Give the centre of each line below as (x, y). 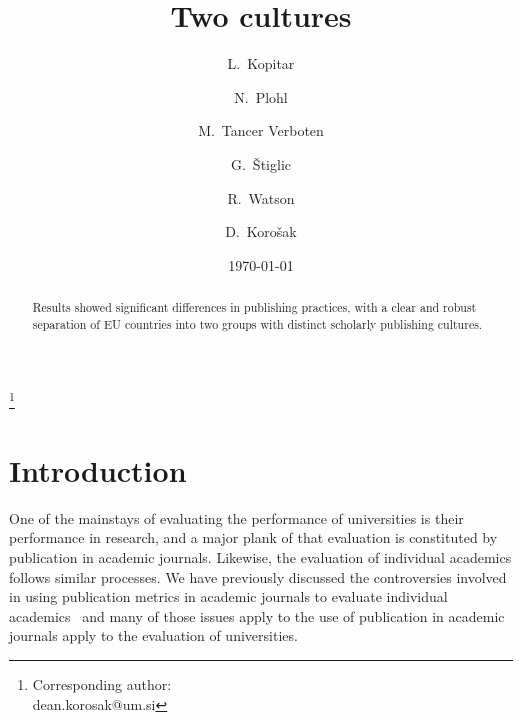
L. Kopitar (261, 63)
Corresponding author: (102, 683)
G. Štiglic (260, 163)
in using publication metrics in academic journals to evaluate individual (228, 596)
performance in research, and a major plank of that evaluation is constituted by (253, 537)
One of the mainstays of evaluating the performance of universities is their (236, 517)
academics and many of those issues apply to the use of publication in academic (257, 615)
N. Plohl (261, 96)
